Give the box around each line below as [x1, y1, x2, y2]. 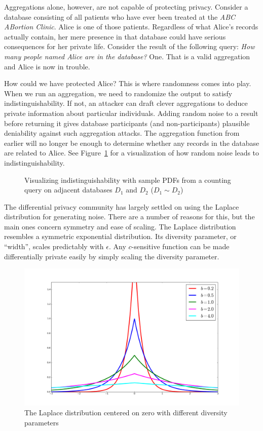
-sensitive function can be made [131, 241, 230, 252]
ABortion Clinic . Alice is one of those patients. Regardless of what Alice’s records [4, 21, 258, 32]
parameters [24, 417, 59, 427]
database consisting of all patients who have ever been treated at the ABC [4, 11, 236, 22]
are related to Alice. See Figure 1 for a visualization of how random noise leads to [4, 147, 259, 158]
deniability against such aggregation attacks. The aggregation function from [4, 128, 240, 138]
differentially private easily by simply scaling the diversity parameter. [4, 251, 219, 261]
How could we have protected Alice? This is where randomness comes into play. [4, 78, 251, 89]
